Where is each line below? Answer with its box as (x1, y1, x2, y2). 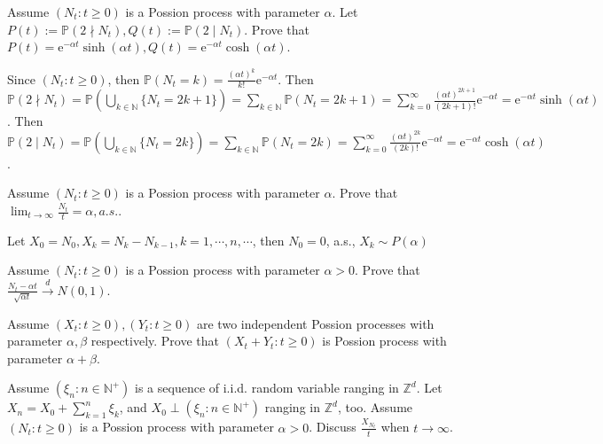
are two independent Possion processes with (196, 314, 435, 332)
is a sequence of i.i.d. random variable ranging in (135, 378, 399, 397)
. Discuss (309, 417, 356, 436)
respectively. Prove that (90, 331, 220, 350)
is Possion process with (322, 331, 447, 350)
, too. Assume (337, 398, 413, 417)
